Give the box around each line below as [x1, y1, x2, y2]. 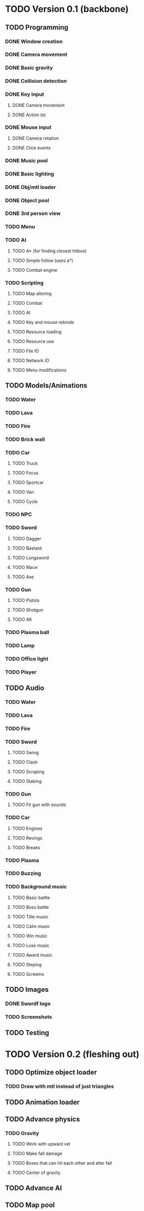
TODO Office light [5, 655, 48, 662]
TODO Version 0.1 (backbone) [5, 3, 129, 15]
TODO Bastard [12, 545, 42, 551]
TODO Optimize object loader [5, 1068, 97, 1076]
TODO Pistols [12, 597, 40, 603]
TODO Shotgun [12, 606, 43, 613]
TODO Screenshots [5, 1013, 52, 1020]
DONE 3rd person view [5, 210, 61, 217]
